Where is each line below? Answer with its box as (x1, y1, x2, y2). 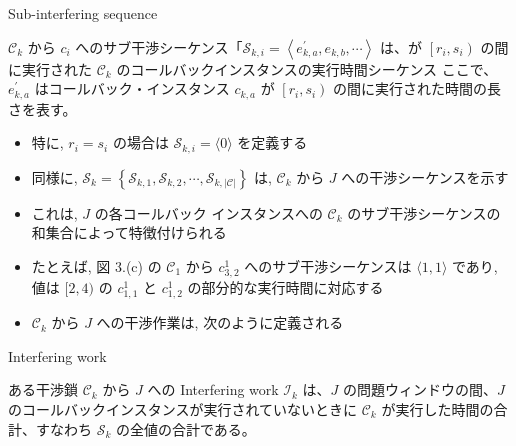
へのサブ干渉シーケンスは (244, 255, 412, 276)
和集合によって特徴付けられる (31, 222, 227, 243)
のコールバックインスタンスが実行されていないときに (8, 398, 358, 419)
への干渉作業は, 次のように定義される (96, 312, 344, 333)
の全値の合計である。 (115, 418, 256, 439)
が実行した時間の (381, 398, 494, 419)
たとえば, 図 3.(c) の (31, 255, 162, 276)
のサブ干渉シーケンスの (347, 202, 501, 223)
